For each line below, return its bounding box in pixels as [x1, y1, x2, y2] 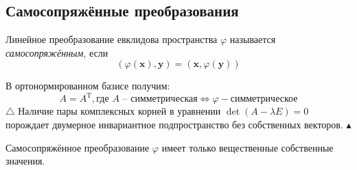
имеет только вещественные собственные [161, 140, 334, 154]
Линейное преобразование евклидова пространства [5, 32, 218, 46]
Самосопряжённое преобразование [5, 140, 150, 154]
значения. [5, 154, 45, 168]
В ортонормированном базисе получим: [5, 79, 170, 93]
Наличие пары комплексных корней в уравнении [18, 104, 221, 118]
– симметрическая [122, 94, 198, 104]
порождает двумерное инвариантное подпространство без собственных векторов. [5, 117, 343, 132]
